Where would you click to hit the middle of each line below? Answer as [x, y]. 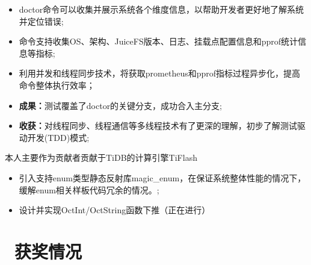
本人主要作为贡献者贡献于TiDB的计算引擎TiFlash [101, 157]
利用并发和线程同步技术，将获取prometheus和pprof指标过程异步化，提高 [160, 73]
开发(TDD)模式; [58, 137]
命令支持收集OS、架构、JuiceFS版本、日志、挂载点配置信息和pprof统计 [159, 41]
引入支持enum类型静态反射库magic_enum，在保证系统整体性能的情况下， [162, 177]
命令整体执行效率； [57, 85]
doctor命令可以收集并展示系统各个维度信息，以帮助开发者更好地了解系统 [162, 9]
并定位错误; [41, 21]
